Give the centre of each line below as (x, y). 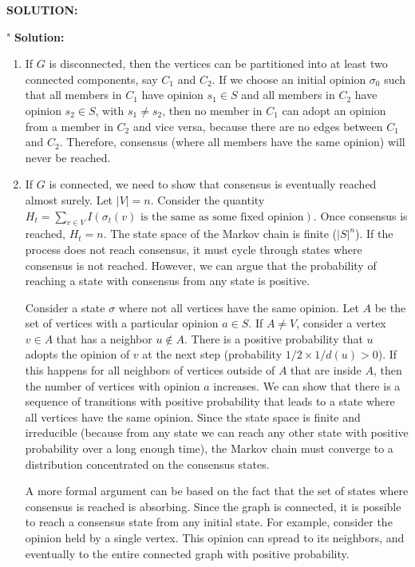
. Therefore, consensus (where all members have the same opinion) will (232, 142)
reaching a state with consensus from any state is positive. (168, 281)
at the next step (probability (212, 354)
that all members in (73, 95)
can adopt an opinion (334, 110)
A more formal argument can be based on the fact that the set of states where (217, 491)
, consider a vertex (341, 323)
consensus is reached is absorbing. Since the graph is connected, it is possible (213, 506)
